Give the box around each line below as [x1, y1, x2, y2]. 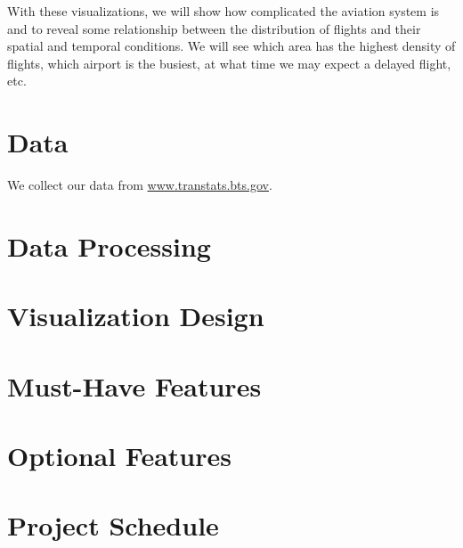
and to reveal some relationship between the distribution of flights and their [7, 19, 421, 37]
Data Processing [7, 227, 211, 264]
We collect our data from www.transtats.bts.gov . [7, 176, 272, 194]
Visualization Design [7, 298, 264, 334]
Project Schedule [7, 507, 219, 544]
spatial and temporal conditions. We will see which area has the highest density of [7, 37, 456, 55]
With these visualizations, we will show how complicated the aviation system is [7, 2, 440, 20]
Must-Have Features [7, 367, 262, 404]
